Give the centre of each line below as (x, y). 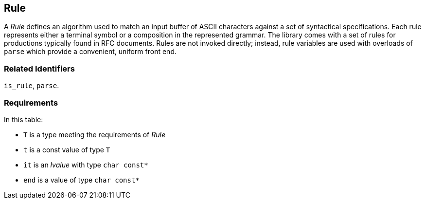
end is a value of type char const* (81, 180)
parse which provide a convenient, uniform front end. (90, 52)
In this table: (24, 119)
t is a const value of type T (67, 149)
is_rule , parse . (32, 86)
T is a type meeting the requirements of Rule (94, 134)
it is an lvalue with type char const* (86, 165)
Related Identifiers (39, 68)
